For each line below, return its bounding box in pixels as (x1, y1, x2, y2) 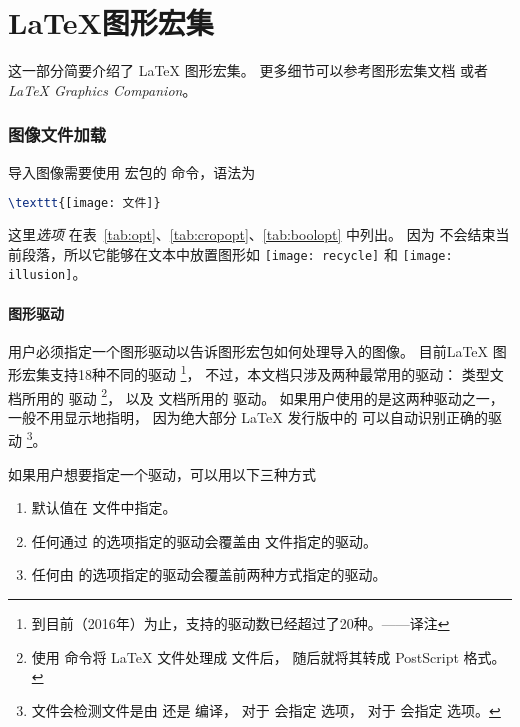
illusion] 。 (8, 263, 87, 284)
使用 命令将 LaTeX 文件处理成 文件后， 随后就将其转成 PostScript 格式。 (31, 646, 506, 667)
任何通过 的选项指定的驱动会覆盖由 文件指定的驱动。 (31, 530, 378, 551)
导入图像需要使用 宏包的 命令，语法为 (8, 161, 256, 182)
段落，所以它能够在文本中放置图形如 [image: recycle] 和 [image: (21, 243, 453, 264)
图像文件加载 (8, 122, 107, 147)
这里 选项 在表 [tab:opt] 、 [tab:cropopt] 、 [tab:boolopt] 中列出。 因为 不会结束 (8, 224, 496, 244)
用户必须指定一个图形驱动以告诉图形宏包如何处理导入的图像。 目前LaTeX (8, 340, 489, 361)
